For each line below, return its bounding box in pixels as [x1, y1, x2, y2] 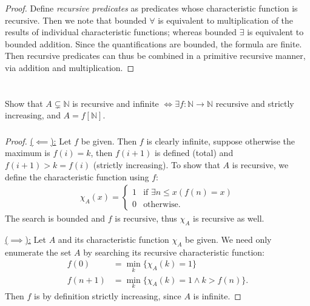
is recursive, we [232, 158, 289, 171]
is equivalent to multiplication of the [158, 13, 294, 26]
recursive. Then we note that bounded [5, 13, 147, 26]
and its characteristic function [58, 233, 169, 245]
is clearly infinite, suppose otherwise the [146, 134, 295, 147]
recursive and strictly [215, 97, 294, 109]
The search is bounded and [5, 212, 106, 225]
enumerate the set [5, 245, 72, 258]
